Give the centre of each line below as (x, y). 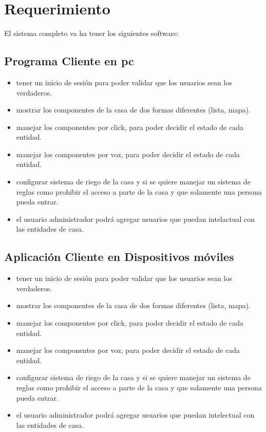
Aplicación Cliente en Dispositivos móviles (119, 257)
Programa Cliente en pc (69, 61)
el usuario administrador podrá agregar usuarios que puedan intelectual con (135, 415)
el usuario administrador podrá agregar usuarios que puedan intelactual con (135, 219)
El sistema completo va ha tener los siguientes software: (92, 33)
